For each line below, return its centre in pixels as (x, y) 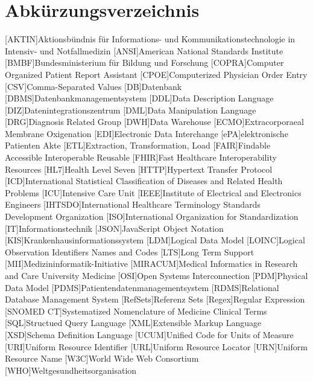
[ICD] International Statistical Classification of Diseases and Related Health (144, 181)
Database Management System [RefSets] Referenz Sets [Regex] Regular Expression (155, 299)
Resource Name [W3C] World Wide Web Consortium (102, 358)
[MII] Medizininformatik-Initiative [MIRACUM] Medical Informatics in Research (151, 264)
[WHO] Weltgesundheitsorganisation (71, 370)
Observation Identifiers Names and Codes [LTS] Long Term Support (130, 251)
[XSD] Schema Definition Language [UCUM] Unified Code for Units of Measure (149, 334)
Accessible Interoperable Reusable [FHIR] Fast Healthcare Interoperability (141, 157)
